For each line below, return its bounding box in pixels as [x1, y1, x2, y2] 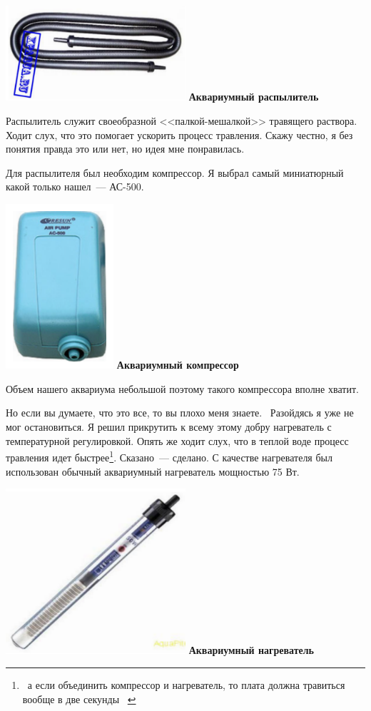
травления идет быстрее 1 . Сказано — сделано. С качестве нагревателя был [6, 448, 332, 464]
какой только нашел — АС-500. [6, 179, 144, 194]
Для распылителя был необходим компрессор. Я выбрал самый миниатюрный [6, 165, 344, 180]
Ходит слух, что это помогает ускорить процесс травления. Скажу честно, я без [6, 127, 353, 142]
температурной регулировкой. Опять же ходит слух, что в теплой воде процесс [6, 433, 349, 448]
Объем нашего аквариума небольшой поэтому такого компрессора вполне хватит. [6, 381, 359, 396]
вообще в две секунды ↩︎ [22, 691, 136, 706]
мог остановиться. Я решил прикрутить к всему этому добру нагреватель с [6, 419, 332, 434]
